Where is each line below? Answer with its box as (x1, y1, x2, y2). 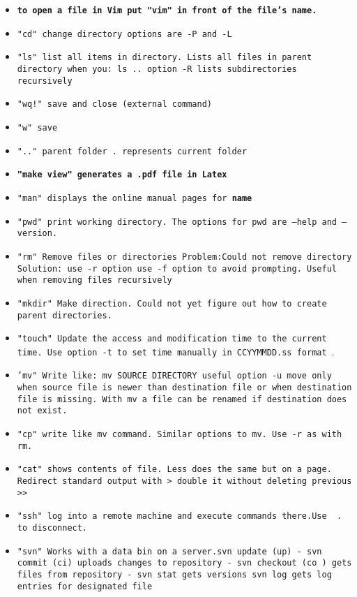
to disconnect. (17, 523, 88, 533)
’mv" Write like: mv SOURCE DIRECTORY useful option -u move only (17, 371, 332, 381)
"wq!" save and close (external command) (17, 99, 212, 110)
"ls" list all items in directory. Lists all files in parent (17, 52, 312, 63)
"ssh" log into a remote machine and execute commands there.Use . (17, 511, 342, 522)
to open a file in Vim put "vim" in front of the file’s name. (17, 6, 317, 15)
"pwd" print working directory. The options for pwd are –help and (17, 216, 337, 227)
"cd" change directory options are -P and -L (17, 29, 232, 39)
